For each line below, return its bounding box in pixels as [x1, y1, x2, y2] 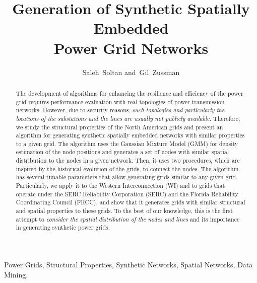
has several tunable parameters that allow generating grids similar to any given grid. [16, 173, 238, 181]
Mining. [4, 269, 28, 279]
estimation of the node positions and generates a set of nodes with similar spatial [16, 148, 229, 156]
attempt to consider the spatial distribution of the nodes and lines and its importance [16, 215, 240, 223]
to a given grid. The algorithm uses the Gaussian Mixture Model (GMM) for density [16, 139, 238, 148]
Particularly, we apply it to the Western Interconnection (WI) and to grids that [16, 181, 225, 190]
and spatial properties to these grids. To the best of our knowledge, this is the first [16, 206, 233, 215]
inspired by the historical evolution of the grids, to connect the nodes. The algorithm [16, 164, 239, 173]
